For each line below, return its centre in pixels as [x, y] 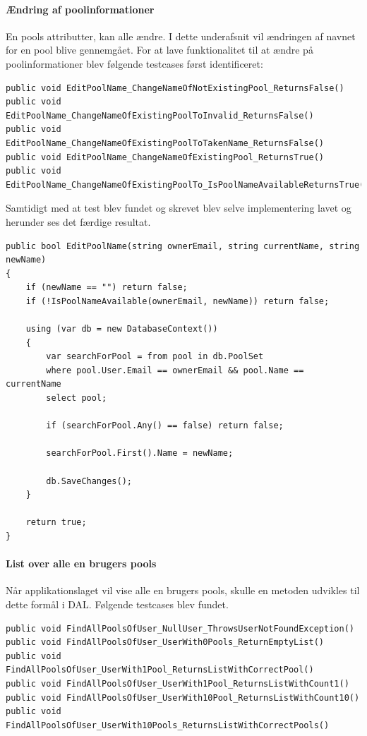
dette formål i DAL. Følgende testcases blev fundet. [117, 604]
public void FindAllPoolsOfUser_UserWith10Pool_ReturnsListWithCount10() [183, 698]
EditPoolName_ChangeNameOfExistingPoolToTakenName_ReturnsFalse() [165, 143]
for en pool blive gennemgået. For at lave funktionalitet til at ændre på [160, 50]
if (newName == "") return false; [107, 288]
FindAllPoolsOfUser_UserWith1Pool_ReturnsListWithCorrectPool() [160, 670]
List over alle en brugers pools [81, 563]
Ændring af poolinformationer [80, 9]
